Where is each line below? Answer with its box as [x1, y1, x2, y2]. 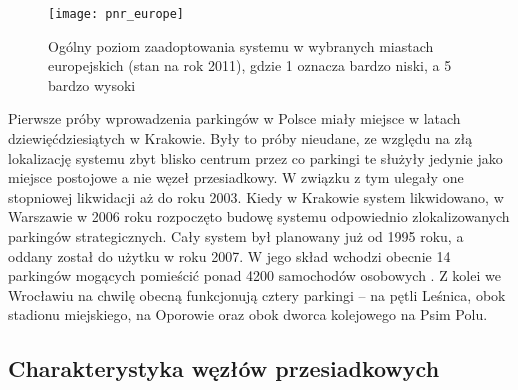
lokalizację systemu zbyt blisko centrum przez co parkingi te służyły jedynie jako [8, 147, 503, 168]
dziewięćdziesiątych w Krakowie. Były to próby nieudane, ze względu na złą [8, 128, 473, 149]
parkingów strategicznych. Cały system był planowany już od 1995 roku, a [8, 226, 464, 246]
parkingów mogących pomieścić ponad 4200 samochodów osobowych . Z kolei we [8, 265, 501, 286]
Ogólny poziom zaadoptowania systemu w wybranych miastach [48, 35, 434, 56]
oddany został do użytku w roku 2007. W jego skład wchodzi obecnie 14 [8, 245, 451, 266]
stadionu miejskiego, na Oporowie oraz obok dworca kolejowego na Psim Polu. [8, 304, 488, 325]
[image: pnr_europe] [48, 7, 185, 21]
